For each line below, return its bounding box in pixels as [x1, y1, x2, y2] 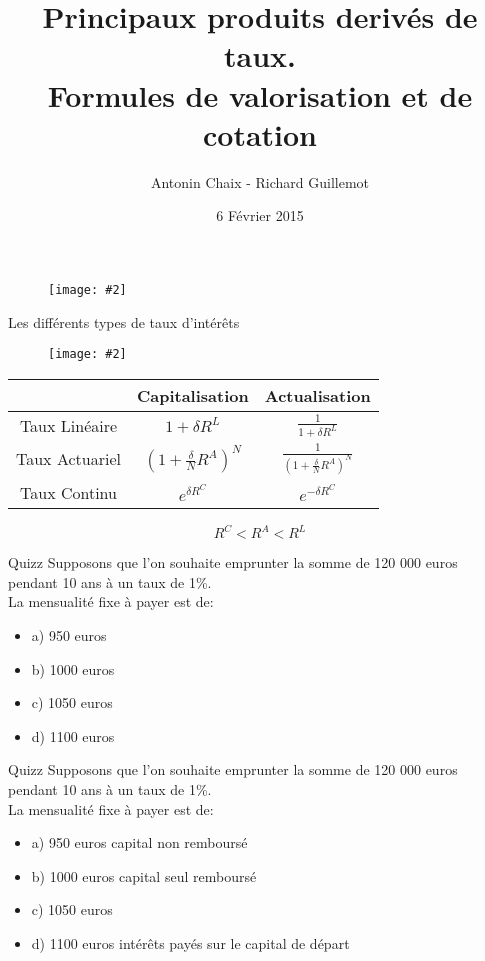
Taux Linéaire [19, 414, 118, 437]
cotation [202, 113, 318, 154]
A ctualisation [264, 383, 371, 407]
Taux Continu [20, 480, 117, 504]
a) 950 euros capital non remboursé [31, 832, 248, 853]
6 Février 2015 [216, 205, 304, 226]
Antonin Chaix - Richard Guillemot [150, 171, 370, 192]
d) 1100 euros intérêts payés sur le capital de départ [31, 932, 350, 953]
